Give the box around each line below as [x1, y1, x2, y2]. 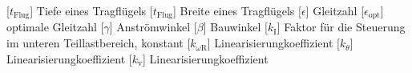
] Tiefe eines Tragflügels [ [30, 2, 153, 18]
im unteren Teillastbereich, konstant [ [6, 34, 191, 51]
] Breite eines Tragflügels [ [173, 2, 301, 18]
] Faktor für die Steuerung [277, 18, 406, 35]
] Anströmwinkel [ [109, 18, 197, 35]
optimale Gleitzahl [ [6, 18, 104, 35]
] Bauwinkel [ [203, 18, 269, 35]
